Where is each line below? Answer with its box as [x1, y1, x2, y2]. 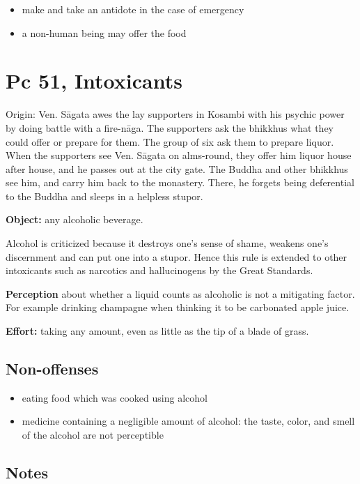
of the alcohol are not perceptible [22, 428, 164, 442]
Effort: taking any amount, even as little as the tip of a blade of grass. [6, 324, 309, 338]
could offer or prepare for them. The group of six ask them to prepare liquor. [6, 134, 334, 149]
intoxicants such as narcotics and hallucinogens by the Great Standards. [6, 263, 313, 278]
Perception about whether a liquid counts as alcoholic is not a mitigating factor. [6, 286, 355, 301]
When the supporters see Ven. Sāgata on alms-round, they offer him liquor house [6, 148, 352, 162]
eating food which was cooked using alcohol [22, 390, 208, 404]
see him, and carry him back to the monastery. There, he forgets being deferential [6, 175, 354, 190]
